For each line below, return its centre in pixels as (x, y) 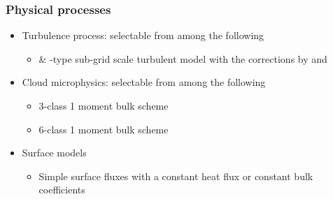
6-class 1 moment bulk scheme (104, 129)
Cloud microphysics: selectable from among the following (144, 82)
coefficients (62, 190)
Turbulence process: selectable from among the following (143, 35)
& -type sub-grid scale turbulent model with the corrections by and (183, 58)
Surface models (54, 153)
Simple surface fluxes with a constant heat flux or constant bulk (176, 176)
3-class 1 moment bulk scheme (104, 105)
